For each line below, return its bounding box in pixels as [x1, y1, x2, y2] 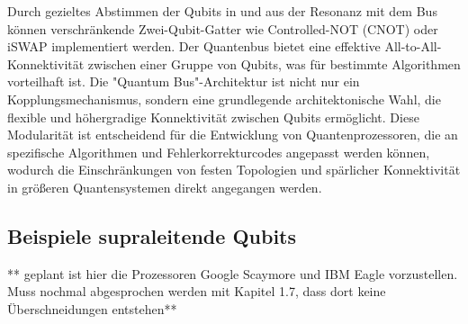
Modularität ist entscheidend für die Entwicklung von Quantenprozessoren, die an [7, 125, 458, 144]
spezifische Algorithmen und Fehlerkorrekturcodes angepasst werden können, [7, 142, 430, 161]
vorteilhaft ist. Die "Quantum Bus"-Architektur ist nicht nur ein [7, 72, 360, 91]
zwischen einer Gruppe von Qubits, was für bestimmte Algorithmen [87, 54, 461, 73]
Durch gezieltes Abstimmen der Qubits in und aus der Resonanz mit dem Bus [7, 2, 437, 20]
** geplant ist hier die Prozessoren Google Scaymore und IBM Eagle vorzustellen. [7, 264, 458, 283]
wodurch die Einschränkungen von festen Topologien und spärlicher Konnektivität [7, 160, 461, 179]
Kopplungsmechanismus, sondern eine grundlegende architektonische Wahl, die [7, 89, 441, 108]
